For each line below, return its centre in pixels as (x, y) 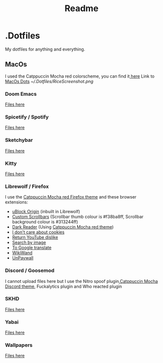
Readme (81, 8)
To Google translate (32, 247)
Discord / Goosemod (30, 271)
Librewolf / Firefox (27, 186)
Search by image (29, 243)
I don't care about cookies (38, 232)
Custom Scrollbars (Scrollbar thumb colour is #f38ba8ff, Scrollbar (78, 217)
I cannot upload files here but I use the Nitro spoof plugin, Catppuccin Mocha (81, 281)
